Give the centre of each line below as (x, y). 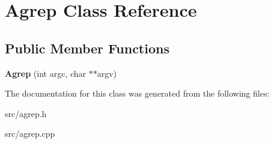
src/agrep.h (26, 113)
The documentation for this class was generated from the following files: (137, 93)
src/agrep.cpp (30, 133)
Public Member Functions (87, 48)
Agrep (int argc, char (46, 73)
